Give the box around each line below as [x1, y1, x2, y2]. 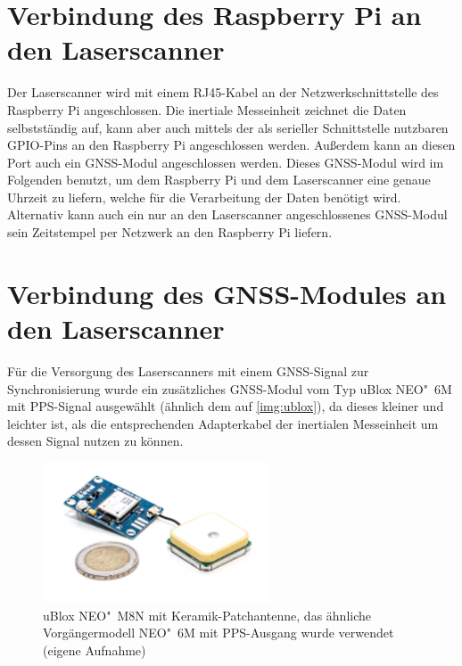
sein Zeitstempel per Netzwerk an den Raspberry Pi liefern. [7, 223, 333, 242]
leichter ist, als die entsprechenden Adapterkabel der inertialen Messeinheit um [7, 414, 439, 432]
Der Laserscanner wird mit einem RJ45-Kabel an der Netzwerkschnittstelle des [7, 83, 439, 102]
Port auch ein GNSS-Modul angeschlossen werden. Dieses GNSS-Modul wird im [7, 152, 444, 171]
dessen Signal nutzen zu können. [7, 432, 184, 450]
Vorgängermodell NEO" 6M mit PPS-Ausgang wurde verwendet [43, 623, 394, 642]
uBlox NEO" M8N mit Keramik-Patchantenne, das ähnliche [43, 605, 372, 624]
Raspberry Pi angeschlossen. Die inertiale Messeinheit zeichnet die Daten [7, 100, 407, 119]
